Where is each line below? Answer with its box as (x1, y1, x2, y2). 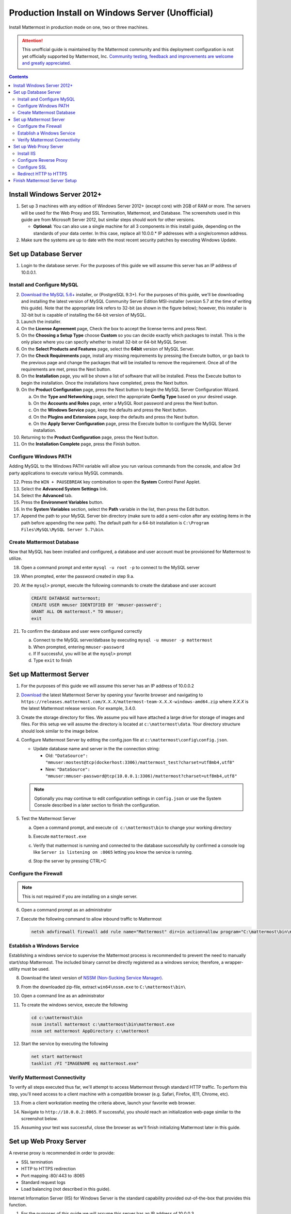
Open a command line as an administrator (21, 993, 105, 999)
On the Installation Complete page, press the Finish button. (21, 441, 141, 447)
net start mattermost (31, 1054, 83, 1060)
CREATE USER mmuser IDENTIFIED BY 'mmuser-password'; (31, 602, 162, 607)
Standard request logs (21, 1179, 65, 1185)
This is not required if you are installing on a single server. (22, 894, 138, 899)
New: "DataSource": (45, 766, 91, 772)
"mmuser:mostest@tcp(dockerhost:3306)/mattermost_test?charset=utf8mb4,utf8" (45, 760, 235, 765)
